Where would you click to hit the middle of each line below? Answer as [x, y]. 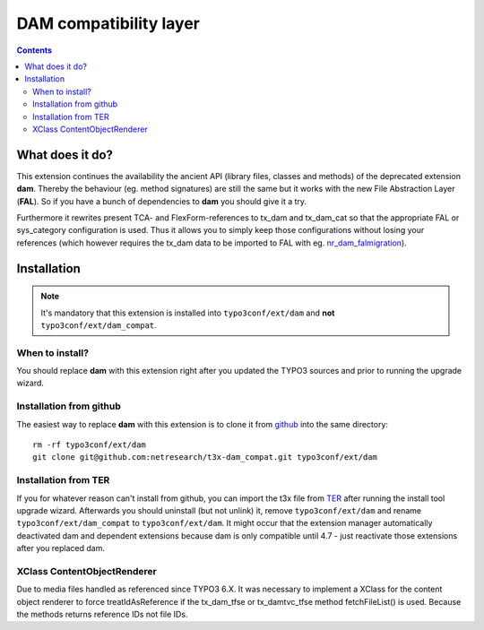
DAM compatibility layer [108, 23]
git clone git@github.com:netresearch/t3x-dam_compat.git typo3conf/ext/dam [205, 457]
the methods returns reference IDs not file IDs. [102, 615]
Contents [35, 50]
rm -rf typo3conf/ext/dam [90, 445]
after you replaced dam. [61, 548]
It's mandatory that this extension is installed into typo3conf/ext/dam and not [188, 313]
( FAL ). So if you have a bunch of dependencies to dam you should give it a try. [162, 201]
